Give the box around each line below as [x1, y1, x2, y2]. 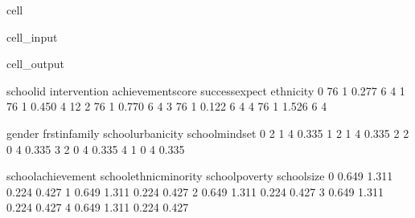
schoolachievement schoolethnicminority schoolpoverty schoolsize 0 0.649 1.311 [6, 168, 393, 184]
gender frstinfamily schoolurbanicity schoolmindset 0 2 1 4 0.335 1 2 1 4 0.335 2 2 [6, 124, 409, 141]
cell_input [6, 28, 58, 45]
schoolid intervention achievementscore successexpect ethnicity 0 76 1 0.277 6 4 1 [6, 82, 405, 99]
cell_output [6, 55, 64, 72]
